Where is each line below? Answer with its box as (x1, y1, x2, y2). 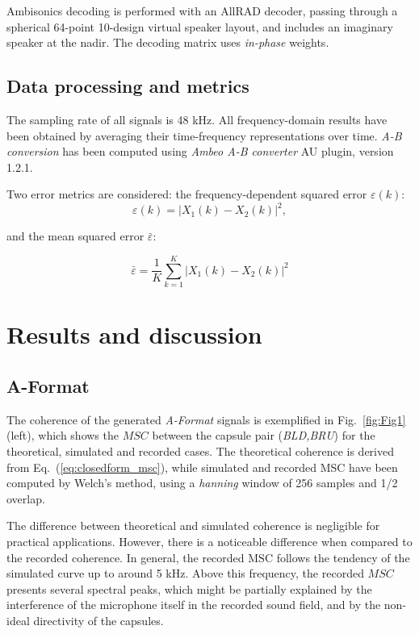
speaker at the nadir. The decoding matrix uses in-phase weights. (6, 34, 329, 51)
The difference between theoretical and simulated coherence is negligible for (6, 517, 380, 534)
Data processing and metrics (6, 73, 249, 98)
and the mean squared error (6, 227, 145, 244)
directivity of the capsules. (33, 611, 164, 628)
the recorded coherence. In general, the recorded (6, 548, 245, 565)
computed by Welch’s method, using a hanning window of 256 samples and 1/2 (6, 474, 398, 491)
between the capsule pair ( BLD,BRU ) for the (152, 427, 375, 444)
